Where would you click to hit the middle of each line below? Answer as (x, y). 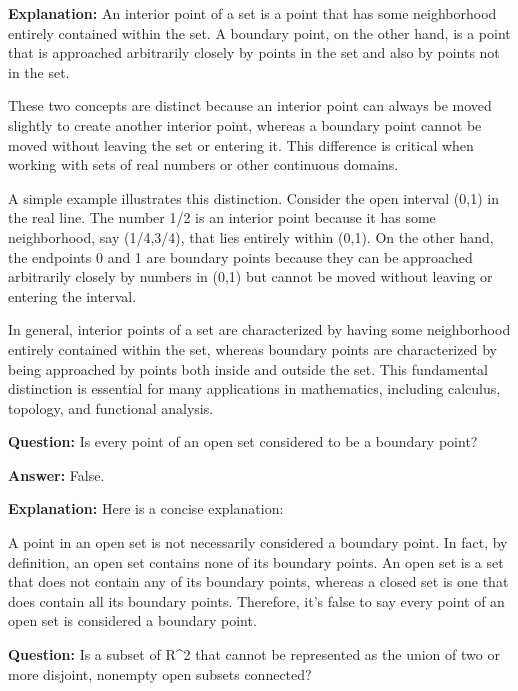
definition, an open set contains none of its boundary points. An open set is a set (256, 561)
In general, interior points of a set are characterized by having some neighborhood (259, 329)
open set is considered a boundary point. (132, 620)
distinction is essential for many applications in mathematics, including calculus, (254, 388)
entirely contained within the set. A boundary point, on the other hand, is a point (259, 32)
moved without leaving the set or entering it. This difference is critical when (241, 144)
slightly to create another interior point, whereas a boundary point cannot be (245, 124)
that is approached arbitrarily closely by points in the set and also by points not (254, 52)
